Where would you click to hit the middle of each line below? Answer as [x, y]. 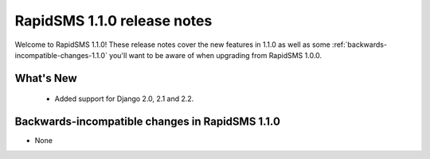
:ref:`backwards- [360, 45]
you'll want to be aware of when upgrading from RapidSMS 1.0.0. [215, 55]
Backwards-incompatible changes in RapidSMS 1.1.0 [147, 122]
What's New [46, 78]
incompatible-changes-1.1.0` [61, 55]
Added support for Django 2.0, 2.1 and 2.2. [124, 99]
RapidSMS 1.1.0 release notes [113, 21]
